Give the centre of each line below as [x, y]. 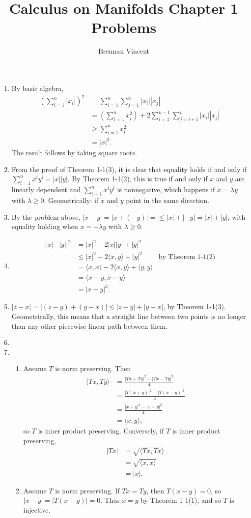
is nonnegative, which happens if [166, 189]
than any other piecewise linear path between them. [89, 326]
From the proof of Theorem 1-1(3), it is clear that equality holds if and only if [129, 169]
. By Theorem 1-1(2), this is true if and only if [138, 179]
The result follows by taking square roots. [74, 153]
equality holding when [45, 226]
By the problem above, [46, 216]
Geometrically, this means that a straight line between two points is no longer [129, 316]
